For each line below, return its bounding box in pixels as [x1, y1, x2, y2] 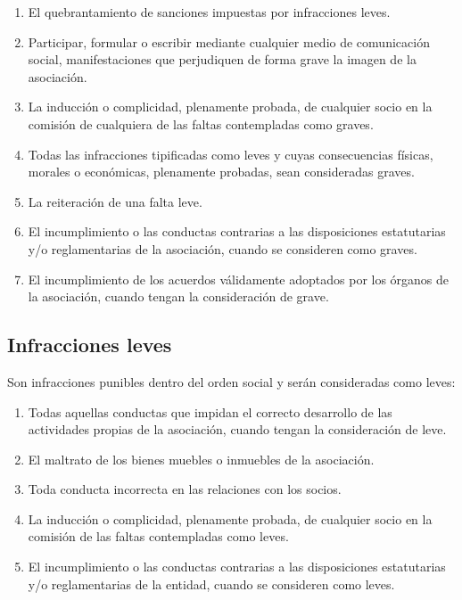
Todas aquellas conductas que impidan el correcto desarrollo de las [28, 402, 392, 421]
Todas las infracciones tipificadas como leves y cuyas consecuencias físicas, [28, 144, 433, 163]
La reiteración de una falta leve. [28, 192, 202, 210]
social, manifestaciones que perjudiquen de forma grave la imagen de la [28, 50, 417, 69]
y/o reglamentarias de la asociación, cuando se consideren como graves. [28, 239, 417, 258]
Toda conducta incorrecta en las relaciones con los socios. [28, 480, 342, 498]
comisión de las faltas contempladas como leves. [28, 527, 289, 546]
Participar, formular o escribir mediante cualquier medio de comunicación [28, 32, 430, 51]
